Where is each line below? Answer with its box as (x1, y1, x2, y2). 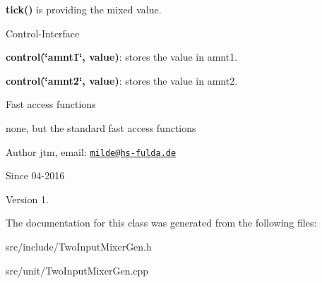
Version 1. (6, 191, 49, 206)
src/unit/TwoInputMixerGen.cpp (6, 263, 149, 277)
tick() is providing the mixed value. (6, 2, 162, 16)
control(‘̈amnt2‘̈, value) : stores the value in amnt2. (6, 73, 238, 88)
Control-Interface (6, 25, 80, 40)
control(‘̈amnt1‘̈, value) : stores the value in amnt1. (6, 49, 238, 64)
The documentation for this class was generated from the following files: (6, 215, 317, 230)
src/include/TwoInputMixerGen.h (6, 239, 152, 253)
